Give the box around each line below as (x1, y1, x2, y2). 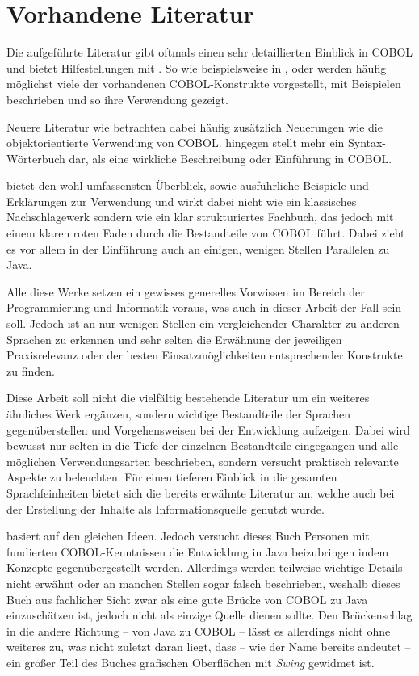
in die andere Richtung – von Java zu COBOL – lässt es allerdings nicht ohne (6, 622, 391, 639)
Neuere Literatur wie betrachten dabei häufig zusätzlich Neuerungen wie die (6, 118, 383, 135)
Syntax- (347, 134, 387, 151)
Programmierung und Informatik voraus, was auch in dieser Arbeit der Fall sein (6, 299, 402, 316)
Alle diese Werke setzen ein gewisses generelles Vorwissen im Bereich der (6, 283, 365, 300)
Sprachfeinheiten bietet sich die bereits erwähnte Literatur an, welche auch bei (6, 484, 395, 501)
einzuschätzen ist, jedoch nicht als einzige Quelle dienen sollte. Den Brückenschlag (6, 607, 413, 624)
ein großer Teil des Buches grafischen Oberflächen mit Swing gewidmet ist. (6, 653, 375, 670)
